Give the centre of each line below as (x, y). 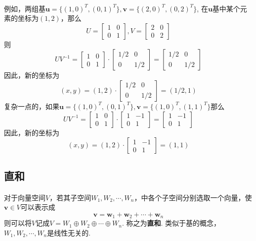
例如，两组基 (25, 8)
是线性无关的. (69, 232)
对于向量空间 (25, 197)
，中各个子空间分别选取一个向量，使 (193, 197)
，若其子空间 (70, 197)
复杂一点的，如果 (32, 106)
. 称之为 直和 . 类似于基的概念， (171, 223)
